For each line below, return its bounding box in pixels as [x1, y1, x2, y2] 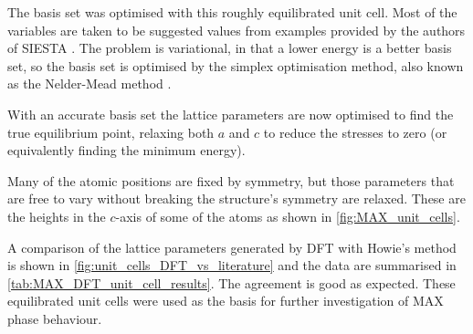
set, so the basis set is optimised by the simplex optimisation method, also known [7, 56, 464, 75]
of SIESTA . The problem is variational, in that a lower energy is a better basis [7, 38, 452, 57]
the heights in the [7, 206, 106, 225]
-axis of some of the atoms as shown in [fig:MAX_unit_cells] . [115, 206, 460, 225]
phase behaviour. [7, 308, 102, 328]
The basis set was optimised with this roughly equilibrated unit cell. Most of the [7, 3, 457, 21]
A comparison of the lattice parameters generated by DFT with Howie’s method [7, 237, 457, 256]
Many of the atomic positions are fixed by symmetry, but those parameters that [7, 171, 455, 190]
